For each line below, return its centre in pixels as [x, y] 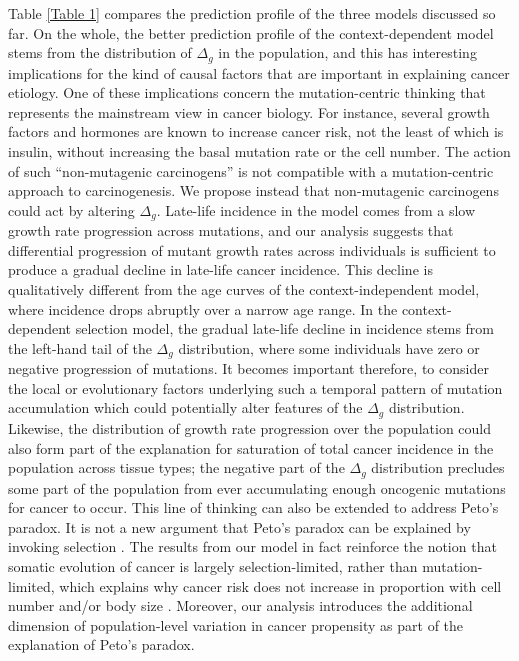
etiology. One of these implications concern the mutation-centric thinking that [247, 92]
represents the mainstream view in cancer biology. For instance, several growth [249, 111]
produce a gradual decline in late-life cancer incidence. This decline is [220, 269]
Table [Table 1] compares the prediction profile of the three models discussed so [252, 13]
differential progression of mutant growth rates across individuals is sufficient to [252, 249]
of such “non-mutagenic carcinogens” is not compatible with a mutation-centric [251, 170]
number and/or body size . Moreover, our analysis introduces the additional [240, 605]
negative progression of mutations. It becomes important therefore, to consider [248, 368]
